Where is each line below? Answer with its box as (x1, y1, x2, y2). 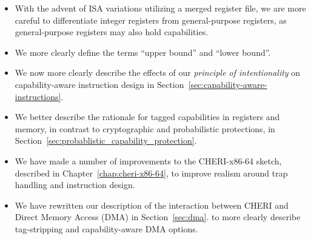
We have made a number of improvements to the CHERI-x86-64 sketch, (15, 154, 282, 167)
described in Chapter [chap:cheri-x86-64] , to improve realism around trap (15, 166, 288, 179)
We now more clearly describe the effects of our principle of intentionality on (15, 66, 301, 79)
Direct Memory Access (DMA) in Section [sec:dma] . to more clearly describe (15, 210, 301, 223)
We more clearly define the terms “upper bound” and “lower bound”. (15, 45, 271, 58)
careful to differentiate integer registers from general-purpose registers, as (15, 13, 287, 26)
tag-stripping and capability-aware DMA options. (15, 222, 198, 235)
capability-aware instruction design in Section (15, 78, 184, 90)
